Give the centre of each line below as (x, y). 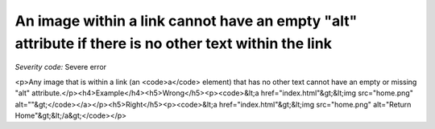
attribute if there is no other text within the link (173, 43)
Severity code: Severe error (61, 67)
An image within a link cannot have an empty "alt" (186, 21)
